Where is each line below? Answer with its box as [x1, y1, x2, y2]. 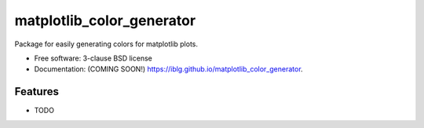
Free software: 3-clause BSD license [34, 53, 152, 63]
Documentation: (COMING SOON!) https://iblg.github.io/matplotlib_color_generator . [34, 64, 303, 74]
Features [14, 85, 59, 98]
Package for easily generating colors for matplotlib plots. [14, 39, 198, 49]
